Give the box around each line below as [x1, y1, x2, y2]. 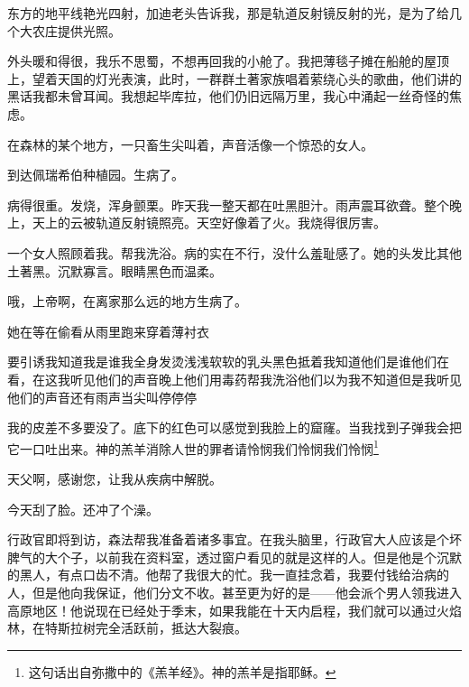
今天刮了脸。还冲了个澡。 [7, 499, 159, 518]
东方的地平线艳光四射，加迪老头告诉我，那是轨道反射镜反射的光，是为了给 [7, 4, 449, 22]
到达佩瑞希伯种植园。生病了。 [7, 165, 184, 184]
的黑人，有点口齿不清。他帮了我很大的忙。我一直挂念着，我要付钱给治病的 [7, 565, 449, 584]
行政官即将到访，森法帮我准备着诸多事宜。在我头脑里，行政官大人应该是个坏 [7, 530, 462, 549]
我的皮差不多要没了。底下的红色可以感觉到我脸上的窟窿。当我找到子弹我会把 [7, 418, 462, 437]
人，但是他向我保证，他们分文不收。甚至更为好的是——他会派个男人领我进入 [7, 582, 462, 601]
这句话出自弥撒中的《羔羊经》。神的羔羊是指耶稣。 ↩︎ [28, 662, 336, 681]
